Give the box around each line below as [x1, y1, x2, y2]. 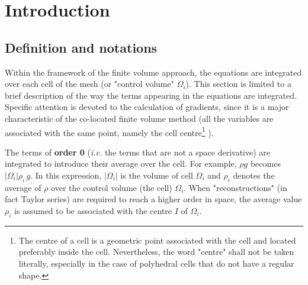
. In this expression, [30, 169, 102, 181]
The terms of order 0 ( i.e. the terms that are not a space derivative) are [5, 145, 270, 158]
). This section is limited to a [185, 77, 291, 90]
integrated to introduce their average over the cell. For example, [5, 157, 237, 170]
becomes [250, 157, 281, 170]
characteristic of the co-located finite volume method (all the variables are [5, 112, 274, 124]
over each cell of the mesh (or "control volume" [5, 77, 174, 90]
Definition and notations [5, 38, 158, 56]
